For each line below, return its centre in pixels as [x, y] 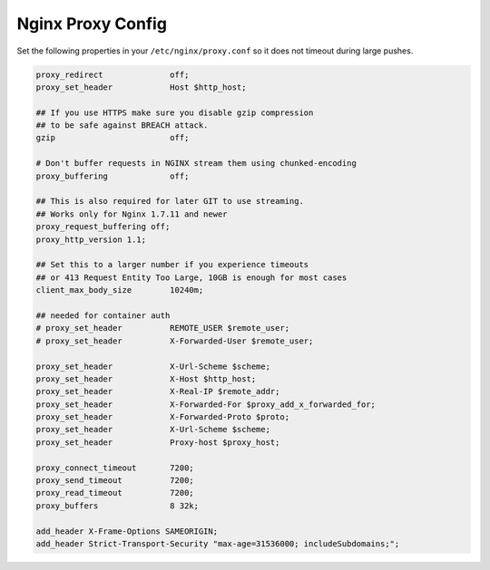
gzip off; [113, 138]
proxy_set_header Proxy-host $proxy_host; [158, 442]
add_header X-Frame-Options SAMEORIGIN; [127, 531]
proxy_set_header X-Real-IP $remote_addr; [158, 391]
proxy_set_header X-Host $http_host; [146, 379]
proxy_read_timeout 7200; [115, 493]
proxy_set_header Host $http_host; [141, 87]
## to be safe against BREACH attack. [122, 126]
